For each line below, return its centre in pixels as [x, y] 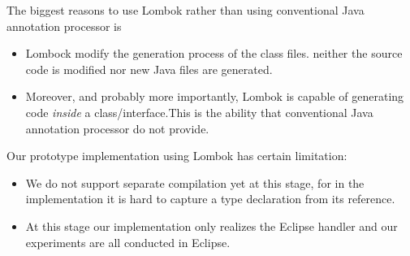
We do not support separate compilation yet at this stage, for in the [195, 182]
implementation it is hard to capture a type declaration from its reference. [210, 199]
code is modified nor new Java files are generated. [149, 69]
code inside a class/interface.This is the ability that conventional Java [199, 112]
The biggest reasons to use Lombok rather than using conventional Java [186, 10]
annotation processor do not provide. [117, 128]
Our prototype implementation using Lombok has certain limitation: [177, 156]
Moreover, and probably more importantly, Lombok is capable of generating [215, 96]
